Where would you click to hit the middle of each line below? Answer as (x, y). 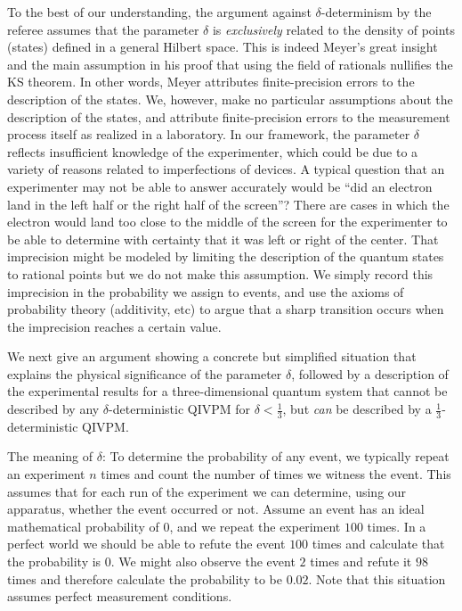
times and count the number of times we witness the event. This (276, 474)
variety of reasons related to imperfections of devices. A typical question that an (226, 169)
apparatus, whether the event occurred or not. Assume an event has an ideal (216, 509)
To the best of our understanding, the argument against (159, 12)
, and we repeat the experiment (255, 526)
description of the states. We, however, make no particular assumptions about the (230, 99)
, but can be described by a (357, 409)
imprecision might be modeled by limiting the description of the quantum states (226, 256)
